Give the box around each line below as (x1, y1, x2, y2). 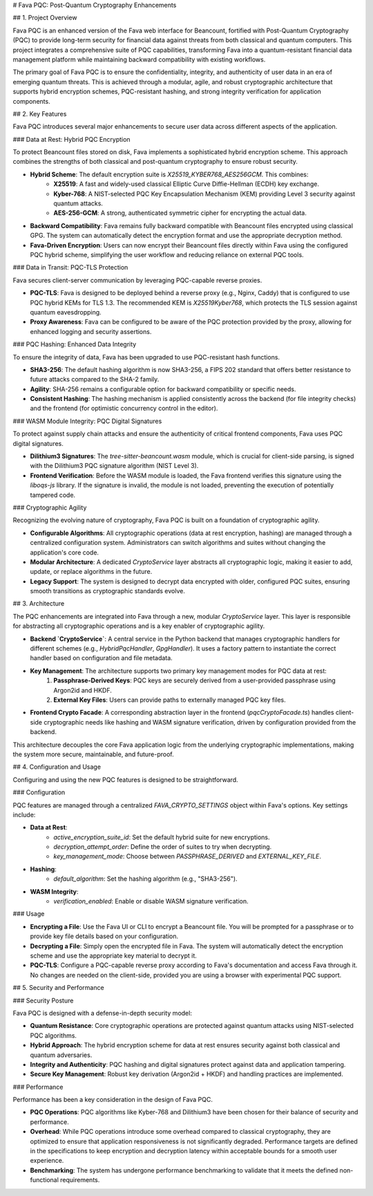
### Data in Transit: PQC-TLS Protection (12, 263, 128, 272)
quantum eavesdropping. (30, 308, 102, 316)
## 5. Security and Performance (12, 984, 104, 992)
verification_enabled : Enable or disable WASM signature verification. (53, 897, 249, 906)
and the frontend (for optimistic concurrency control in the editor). (30, 404, 218, 413)
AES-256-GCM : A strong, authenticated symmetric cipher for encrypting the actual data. (53, 209, 307, 217)
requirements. (59, 1176, 100, 1184)
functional (30, 1176, 59, 1184)
